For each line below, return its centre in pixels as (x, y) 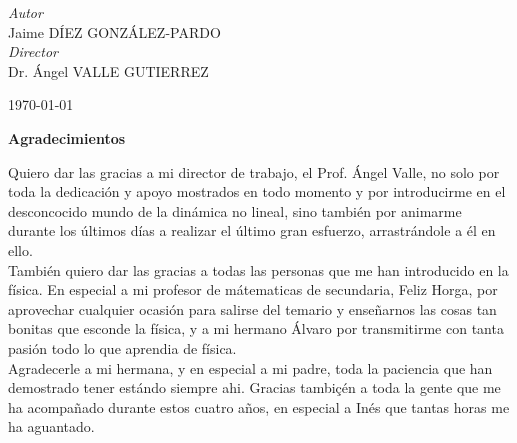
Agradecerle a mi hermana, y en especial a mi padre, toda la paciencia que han (250, 367)
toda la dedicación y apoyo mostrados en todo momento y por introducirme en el (257, 191)
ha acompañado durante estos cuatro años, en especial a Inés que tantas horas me (259, 406)
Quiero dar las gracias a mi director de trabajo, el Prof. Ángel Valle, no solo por (254, 171)
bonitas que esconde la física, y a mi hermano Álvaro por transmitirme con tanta (256, 328)
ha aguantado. (51, 426)
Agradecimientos (67, 137)
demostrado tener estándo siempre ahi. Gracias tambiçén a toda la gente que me (254, 387)
